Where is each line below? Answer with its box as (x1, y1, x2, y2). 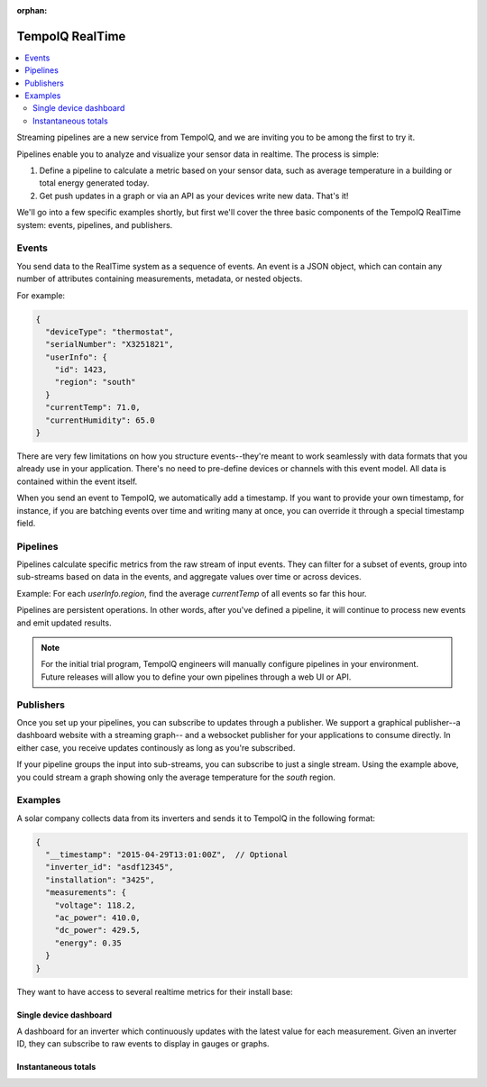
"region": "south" (54, 377, 136, 388)
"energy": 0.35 (54, 937, 122, 948)
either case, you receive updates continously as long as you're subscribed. (16, 742, 296, 753)
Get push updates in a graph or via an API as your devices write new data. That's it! (39, 190, 349, 201)
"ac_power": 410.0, (54, 913, 142, 923)
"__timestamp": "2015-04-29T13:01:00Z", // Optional (45, 850, 289, 860)
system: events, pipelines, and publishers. (16, 219, 173, 230)
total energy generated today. (39, 178, 150, 188)
